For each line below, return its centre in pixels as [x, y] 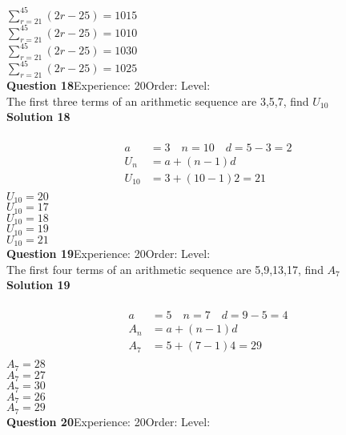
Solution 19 [38, 285]
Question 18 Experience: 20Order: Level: [109, 85]
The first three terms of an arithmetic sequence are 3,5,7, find [158, 101]
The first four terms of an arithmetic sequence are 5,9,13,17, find [165, 269]
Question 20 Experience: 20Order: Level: [109, 421]
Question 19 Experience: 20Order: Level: [109, 253]
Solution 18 [38, 117]
